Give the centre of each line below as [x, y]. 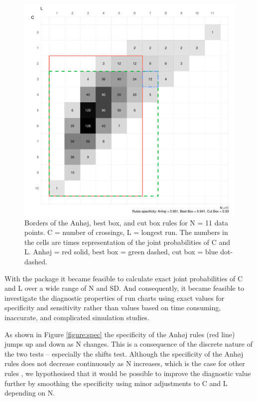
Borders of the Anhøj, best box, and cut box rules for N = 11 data [126, 222]
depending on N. [30, 393]
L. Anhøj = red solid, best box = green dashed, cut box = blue [121, 252]
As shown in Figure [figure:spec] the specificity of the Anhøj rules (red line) [120, 334]
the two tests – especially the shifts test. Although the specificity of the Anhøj [124, 353]
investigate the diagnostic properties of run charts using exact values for [115, 298]
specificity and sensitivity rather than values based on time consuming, [113, 307]
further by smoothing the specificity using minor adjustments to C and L [116, 383]
